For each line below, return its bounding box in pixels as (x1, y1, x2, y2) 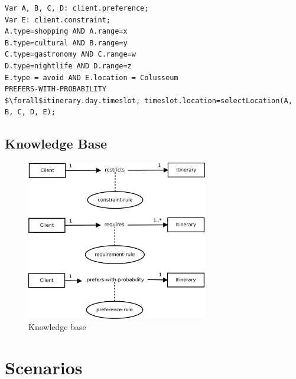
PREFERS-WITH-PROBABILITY (5, 85, 106, 94)
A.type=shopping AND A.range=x (5, 27, 128, 36)
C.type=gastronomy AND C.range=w (5, 50, 136, 59)
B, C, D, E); (5, 108, 56, 117)
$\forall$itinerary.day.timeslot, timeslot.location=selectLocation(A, (5, 96, 292, 105)
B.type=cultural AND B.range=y (5, 38, 128, 47)
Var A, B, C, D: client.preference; (5, 4, 149, 12)
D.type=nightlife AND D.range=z (5, 61, 132, 70)
